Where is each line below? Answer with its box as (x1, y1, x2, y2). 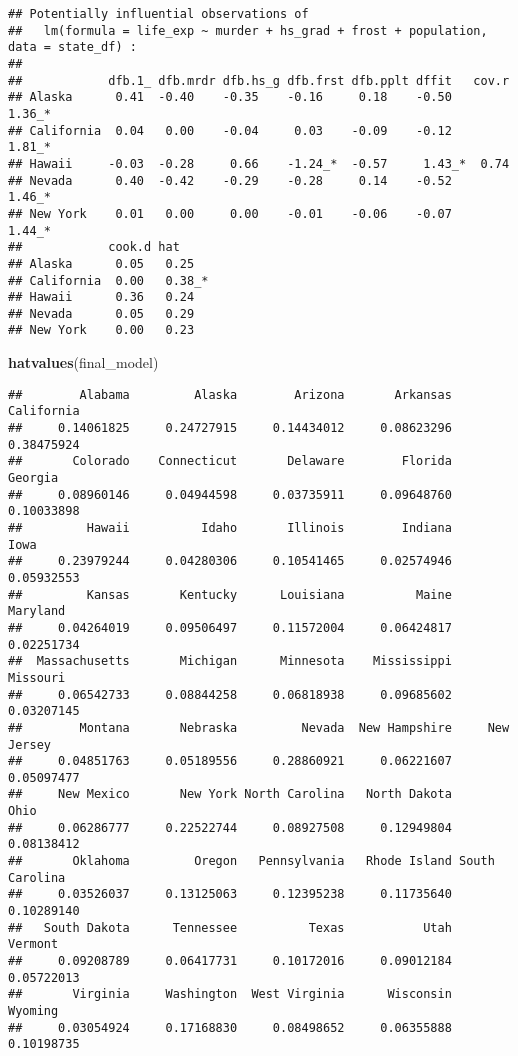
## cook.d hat (8, 240, 180, 255)
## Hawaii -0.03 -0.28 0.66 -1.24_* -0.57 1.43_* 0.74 (8, 156, 510, 171)
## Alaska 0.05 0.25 (8, 256, 195, 271)
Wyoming (8, 1004, 59, 1018)
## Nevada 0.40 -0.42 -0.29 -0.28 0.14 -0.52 (8, 173, 452, 188)
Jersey (8, 737, 51, 752)
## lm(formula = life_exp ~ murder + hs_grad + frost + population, (8, 23, 488, 38)
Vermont (8, 937, 59, 952)
